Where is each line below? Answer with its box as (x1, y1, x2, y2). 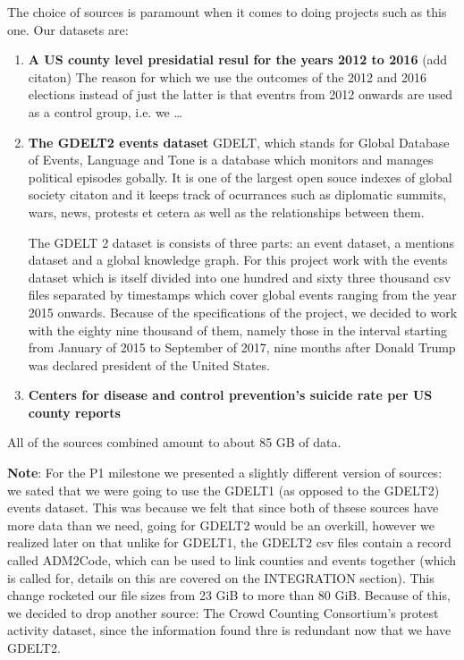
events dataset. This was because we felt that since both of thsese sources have (7, 498, 439, 517)
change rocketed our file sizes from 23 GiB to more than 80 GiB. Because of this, (7, 586, 451, 605)
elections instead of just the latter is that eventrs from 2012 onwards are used (28, 85, 453, 104)
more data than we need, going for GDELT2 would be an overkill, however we (7, 515, 434, 534)
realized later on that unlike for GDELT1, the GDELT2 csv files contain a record (7, 533, 451, 552)
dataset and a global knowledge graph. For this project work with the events (28, 250, 448, 269)
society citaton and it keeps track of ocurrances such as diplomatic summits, (28, 185, 447, 204)
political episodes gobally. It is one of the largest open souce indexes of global (28, 167, 452, 186)
